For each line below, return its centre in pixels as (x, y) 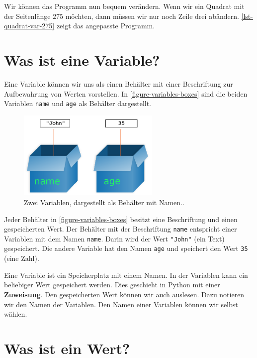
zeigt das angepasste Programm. (106, 26)
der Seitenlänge (27, 16)
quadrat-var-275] (29, 26)
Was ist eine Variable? (82, 60)
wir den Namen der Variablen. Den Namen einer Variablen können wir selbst (121, 304)
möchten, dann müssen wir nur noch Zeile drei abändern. (152, 16)
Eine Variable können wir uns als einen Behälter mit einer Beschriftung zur (119, 83)
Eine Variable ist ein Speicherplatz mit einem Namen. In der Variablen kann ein (126, 275)
